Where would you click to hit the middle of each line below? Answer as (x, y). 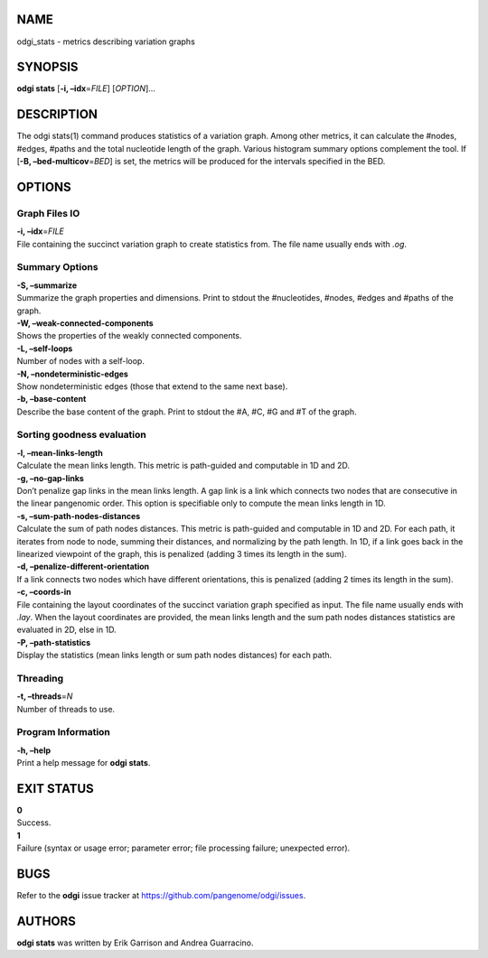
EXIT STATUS (55, 789)
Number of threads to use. (66, 709)
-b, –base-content (52, 399)
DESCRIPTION (57, 114)
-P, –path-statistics (54, 642)
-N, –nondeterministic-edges (72, 374)
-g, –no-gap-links (51, 478)
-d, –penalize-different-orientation (83, 567)
